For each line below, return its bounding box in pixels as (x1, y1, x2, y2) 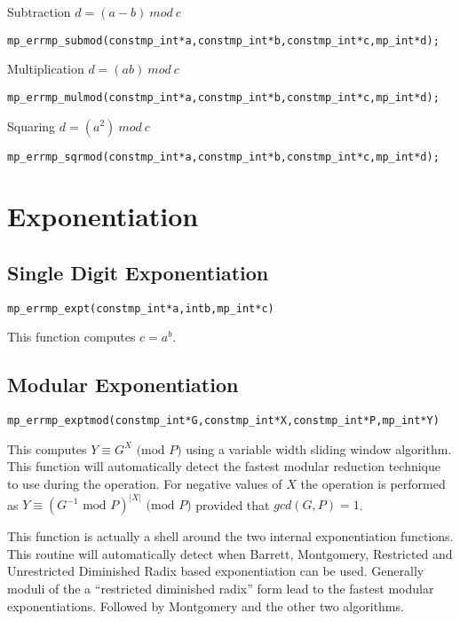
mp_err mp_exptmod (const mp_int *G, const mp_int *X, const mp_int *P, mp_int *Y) (7, 414, 440, 428)
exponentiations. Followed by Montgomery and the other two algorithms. (7, 596, 404, 615)
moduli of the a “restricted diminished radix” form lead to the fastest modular (7, 578, 434, 597)
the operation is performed (300, 475, 446, 493)
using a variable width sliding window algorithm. (186, 439, 452, 458)
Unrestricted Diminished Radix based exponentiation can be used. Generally (7, 562, 424, 580)
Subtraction (7, 3, 71, 20)
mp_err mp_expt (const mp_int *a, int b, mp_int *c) (7, 302, 274, 315)
